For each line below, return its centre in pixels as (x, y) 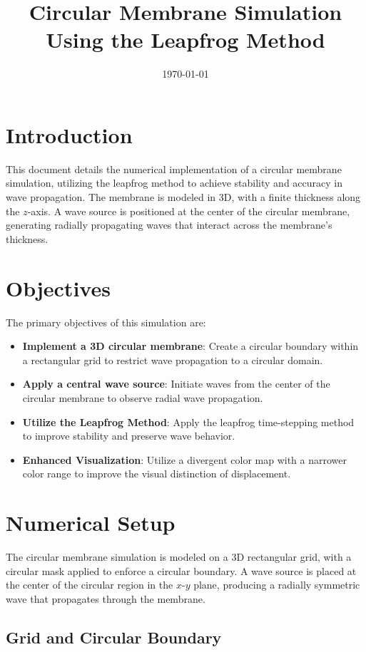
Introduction (69, 134)
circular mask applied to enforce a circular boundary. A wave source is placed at (181, 570)
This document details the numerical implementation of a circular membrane (174, 169)
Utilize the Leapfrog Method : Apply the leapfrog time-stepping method (188, 421)
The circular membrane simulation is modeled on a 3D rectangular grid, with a (179, 557)
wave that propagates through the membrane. (106, 598)
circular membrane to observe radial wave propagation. (143, 397)
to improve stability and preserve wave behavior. (129, 436)
